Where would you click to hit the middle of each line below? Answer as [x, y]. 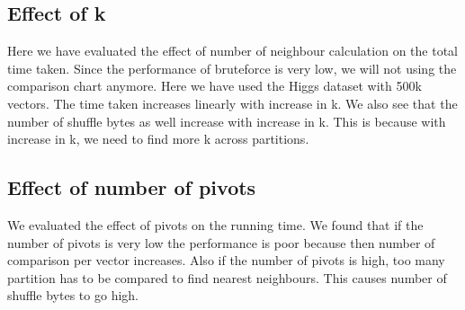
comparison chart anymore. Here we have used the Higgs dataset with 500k [215, 86]
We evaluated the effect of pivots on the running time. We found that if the [215, 224]
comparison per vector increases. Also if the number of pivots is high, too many [226, 260]
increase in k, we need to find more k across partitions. [158, 139]
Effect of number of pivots [132, 187]
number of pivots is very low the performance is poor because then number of [221, 242]
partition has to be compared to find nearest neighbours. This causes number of [227, 277]
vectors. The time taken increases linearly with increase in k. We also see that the [232, 103]
